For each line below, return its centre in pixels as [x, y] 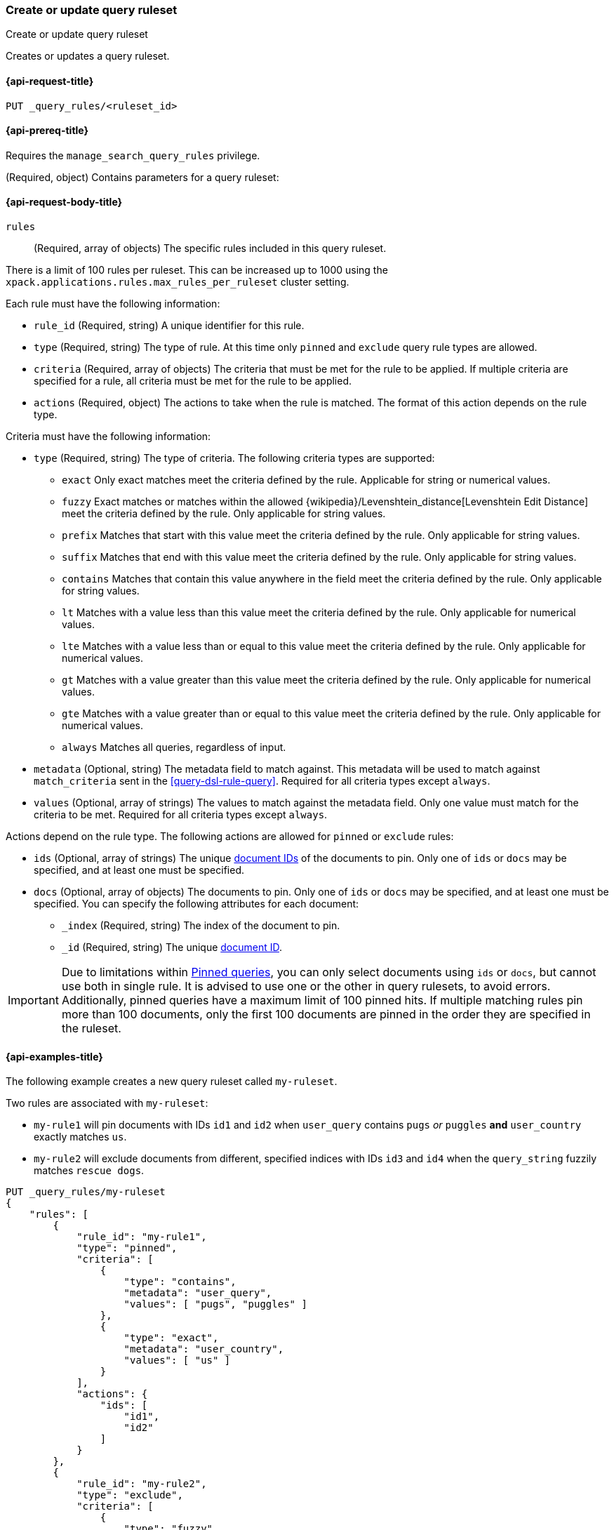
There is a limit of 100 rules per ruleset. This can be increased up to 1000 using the [197, 270]
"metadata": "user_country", [204, 1349]
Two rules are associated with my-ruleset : [107, 1103]
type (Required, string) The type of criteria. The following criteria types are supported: [234, 458]
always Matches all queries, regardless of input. [174, 747]
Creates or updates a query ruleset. [88, 56]
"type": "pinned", [127, 1248]
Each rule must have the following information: [113, 304]
